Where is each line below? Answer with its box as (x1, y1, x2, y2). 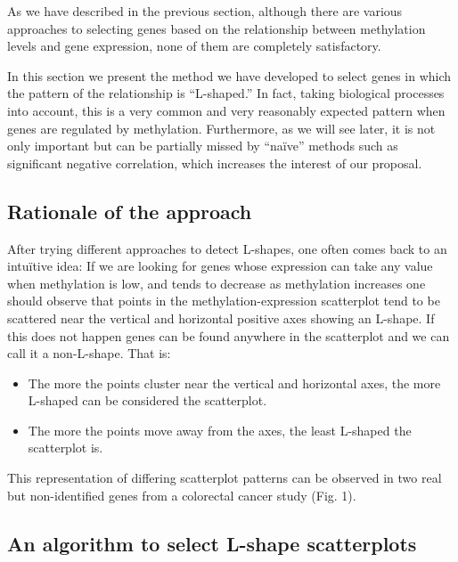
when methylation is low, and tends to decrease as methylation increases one (7, 273, 426, 292)
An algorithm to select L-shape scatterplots (7, 529, 417, 557)
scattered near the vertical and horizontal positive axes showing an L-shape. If (7, 308, 435, 327)
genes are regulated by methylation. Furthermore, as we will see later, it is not (7, 118, 436, 137)
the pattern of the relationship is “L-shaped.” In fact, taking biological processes (7, 84, 445, 102)
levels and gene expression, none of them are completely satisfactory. (7, 37, 381, 55)
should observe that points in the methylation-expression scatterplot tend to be (7, 291, 440, 310)
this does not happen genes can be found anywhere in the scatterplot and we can (7, 326, 450, 345)
